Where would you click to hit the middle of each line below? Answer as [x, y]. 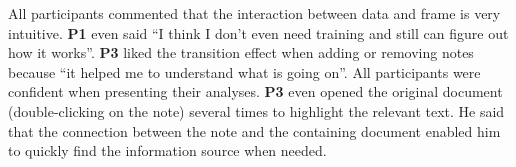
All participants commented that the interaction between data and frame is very [254, 13]
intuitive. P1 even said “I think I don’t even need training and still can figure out [258, 32]
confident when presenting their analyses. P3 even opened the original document [255, 91]
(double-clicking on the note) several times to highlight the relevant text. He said [256, 110]
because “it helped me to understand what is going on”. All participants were [244, 71]
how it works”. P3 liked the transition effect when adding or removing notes [241, 52]
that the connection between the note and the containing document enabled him [254, 130]
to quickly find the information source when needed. [167, 150]
